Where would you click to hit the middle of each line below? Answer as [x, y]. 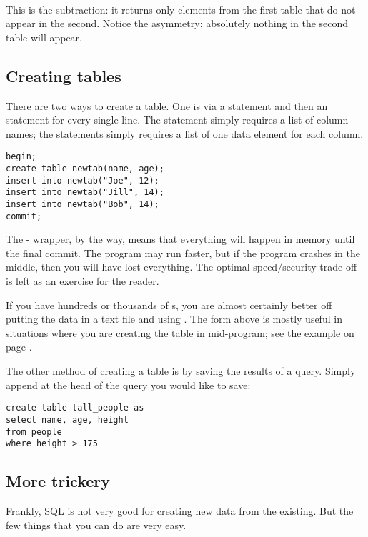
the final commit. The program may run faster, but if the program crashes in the [183, 252]
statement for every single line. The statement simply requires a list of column [177, 120]
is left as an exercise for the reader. [83, 281]
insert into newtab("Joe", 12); [83, 180]
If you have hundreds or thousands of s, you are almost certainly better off [169, 305]
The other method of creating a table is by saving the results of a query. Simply [181, 371]
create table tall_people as [75, 408]
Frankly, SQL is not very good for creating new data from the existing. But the [180, 511]
